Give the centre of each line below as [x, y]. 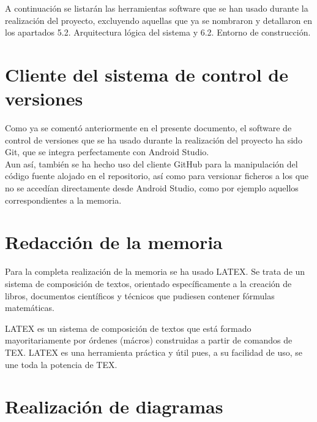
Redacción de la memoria [114, 242]
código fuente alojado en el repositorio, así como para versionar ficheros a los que [157, 176]
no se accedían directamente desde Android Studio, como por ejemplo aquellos [152, 188]
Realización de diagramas [114, 406]
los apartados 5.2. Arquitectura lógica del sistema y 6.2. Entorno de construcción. [158, 32]
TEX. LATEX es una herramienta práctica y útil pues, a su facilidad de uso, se [154, 352]
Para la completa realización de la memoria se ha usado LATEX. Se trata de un [155, 271]
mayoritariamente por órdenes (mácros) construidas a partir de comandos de [149, 340]
